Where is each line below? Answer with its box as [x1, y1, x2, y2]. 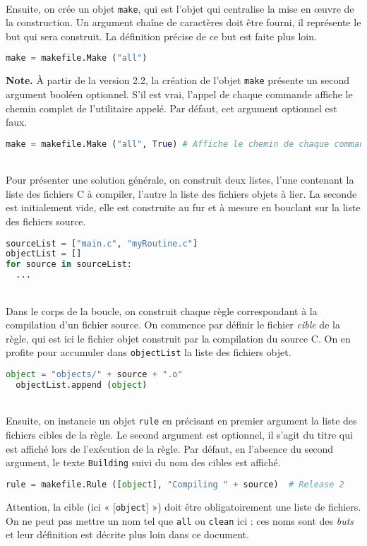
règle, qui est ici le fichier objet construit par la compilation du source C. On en [6, 331, 351, 345]
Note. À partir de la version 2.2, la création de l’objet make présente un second [6, 73, 350, 88]
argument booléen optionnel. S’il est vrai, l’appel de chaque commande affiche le [6, 86, 353, 101]
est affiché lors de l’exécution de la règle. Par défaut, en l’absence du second [6, 441, 334, 456]
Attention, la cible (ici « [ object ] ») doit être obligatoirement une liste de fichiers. [6, 499, 361, 514]
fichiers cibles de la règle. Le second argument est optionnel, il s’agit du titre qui [6, 427, 353, 442]
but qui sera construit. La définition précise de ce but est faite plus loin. [6, 28, 317, 43]
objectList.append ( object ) [16, 380, 148, 390]
